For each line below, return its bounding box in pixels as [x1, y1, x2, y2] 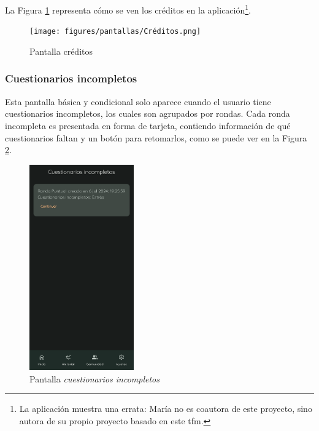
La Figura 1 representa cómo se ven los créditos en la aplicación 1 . [5, 2, 252, 16]
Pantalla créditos [29, 44, 93, 57]
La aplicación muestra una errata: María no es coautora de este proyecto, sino [19, 402, 312, 415]
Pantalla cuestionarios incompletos [29, 372, 159, 385]
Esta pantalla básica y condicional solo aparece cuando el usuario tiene [5, 95, 271, 108]
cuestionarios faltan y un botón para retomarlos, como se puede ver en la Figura [5, 131, 307, 144]
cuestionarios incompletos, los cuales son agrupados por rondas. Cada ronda [5, 107, 290, 120]
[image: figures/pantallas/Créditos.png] [29, 27, 201, 36]
